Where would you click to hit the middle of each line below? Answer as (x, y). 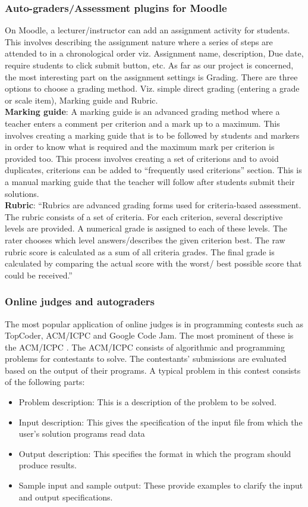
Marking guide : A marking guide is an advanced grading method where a (142, 112)
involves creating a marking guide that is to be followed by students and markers (152, 135)
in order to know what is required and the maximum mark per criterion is (140, 147)
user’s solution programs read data (82, 434)
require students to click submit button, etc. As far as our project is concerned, (149, 65)
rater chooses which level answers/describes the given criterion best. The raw (145, 240)
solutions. (22, 193)
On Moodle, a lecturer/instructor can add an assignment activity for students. (147, 30)
